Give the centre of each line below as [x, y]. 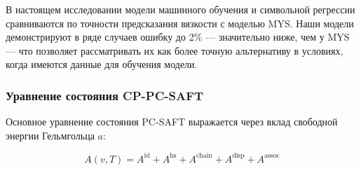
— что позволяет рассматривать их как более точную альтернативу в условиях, [175, 50]
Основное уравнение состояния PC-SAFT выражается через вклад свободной [172, 122]
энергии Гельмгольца [50, 135]
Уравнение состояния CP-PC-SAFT [105, 95]
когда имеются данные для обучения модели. [102, 64]
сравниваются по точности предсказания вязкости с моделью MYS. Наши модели [180, 23]
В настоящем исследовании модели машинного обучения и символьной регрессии [180, 9]
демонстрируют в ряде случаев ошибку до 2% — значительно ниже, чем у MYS [178, 37]
